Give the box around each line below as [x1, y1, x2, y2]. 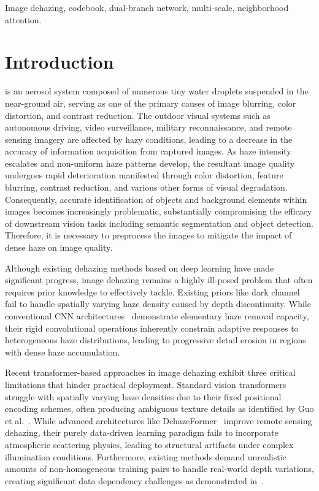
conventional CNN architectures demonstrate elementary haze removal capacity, [5, 310, 309, 322]
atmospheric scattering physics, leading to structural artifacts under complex [5, 438, 294, 451]
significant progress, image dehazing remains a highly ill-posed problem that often [5, 273, 313, 286]
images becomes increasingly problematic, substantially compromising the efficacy [5, 205, 312, 218]
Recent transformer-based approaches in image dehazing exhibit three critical [5, 366, 296, 379]
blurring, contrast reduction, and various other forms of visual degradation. [5, 181, 288, 194]
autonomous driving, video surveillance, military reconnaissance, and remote [5, 121, 292, 134]
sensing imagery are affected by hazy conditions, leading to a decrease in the [5, 132, 293, 145]
